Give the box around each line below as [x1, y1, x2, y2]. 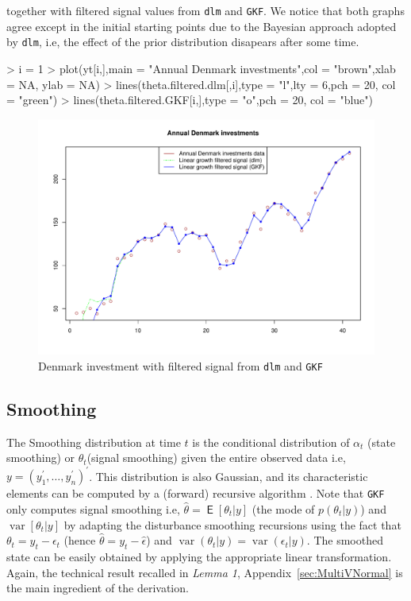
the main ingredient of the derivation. [6, 580, 189, 596]
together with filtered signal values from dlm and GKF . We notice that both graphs [6, 2, 405, 18]
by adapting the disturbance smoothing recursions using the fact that [63, 516, 401, 533]
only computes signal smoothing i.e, [6, 500, 180, 517]
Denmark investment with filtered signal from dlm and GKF [38, 357, 323, 374]
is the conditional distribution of [192, 433, 350, 450]
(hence [63, 532, 96, 549]
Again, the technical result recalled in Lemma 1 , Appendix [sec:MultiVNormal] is [6, 564, 403, 580]
